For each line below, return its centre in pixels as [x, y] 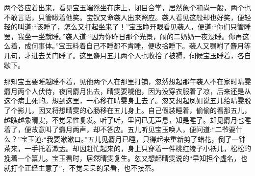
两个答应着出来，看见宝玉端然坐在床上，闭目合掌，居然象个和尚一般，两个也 [127, 7]
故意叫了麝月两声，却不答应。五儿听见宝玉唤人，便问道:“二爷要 [133, 129]
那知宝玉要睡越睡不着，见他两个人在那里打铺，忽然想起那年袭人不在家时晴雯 [127, 81]
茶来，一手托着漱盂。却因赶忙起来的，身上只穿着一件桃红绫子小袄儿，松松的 [127, 148]
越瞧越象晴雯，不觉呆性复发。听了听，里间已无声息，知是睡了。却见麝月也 [124, 120]
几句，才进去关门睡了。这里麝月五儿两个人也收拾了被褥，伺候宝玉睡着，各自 [127, 55]
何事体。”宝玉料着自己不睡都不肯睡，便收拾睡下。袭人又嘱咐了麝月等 [141, 46]
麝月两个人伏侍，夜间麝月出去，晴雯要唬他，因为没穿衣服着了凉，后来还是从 [127, 91]
